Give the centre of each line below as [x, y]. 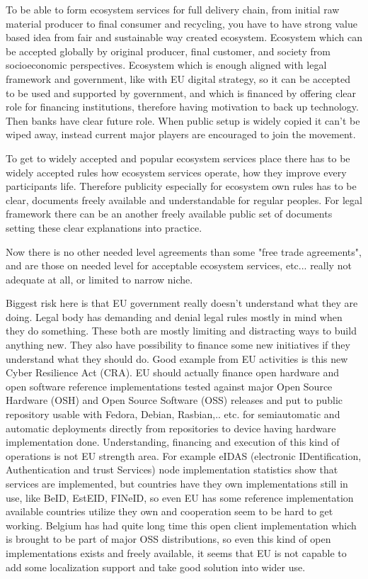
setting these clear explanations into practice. [104, 227]
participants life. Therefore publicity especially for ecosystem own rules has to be [181, 186]
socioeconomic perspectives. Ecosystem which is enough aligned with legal [166, 65]
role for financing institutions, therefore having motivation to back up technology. [182, 107]
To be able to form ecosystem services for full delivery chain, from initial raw [173, 9]
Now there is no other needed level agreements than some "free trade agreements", [184, 251]
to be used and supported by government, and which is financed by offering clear [181, 92]
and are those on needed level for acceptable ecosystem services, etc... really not [179, 265]
